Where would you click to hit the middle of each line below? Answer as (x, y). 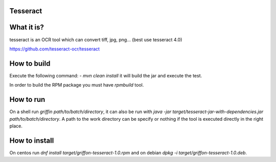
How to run (27, 100)
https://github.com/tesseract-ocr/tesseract (54, 49)
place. (16, 126)
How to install (32, 140)
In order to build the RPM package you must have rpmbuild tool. (77, 85)
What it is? (27, 27)
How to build (30, 63)
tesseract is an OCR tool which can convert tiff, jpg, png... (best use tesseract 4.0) (96, 39)
